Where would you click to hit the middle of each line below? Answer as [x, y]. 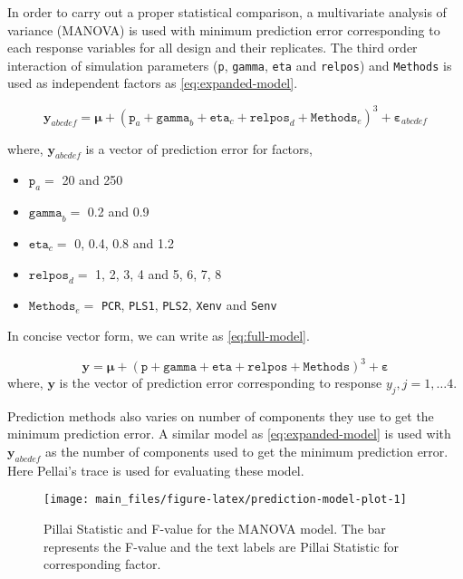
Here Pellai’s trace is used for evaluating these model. [156, 470]
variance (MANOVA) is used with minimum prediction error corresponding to [224, 29]
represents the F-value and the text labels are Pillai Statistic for [222, 546]
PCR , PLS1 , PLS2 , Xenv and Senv [189, 305]
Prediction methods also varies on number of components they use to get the [221, 415]
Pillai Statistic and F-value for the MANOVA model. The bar [215, 529]
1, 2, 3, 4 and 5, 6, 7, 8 [159, 273]
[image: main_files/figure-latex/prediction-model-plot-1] [225, 500]
